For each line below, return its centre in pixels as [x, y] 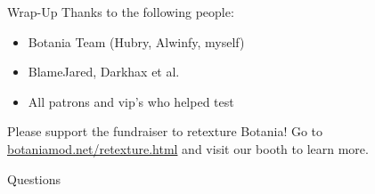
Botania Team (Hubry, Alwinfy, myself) [136, 41]
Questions [34, 178]
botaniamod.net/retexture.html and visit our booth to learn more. [188, 148]
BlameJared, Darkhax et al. [104, 72]
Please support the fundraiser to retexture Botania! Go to [165, 131]
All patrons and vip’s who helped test [131, 101]
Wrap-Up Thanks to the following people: [121, 12]
